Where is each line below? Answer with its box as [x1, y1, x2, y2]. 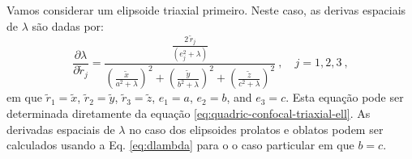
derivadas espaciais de [6, 120, 115, 137]
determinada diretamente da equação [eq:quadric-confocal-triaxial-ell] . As [6, 104, 371, 121]
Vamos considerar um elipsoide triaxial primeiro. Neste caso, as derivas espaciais [6, 2, 406, 18]
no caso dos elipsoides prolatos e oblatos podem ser [129, 120, 384, 137]
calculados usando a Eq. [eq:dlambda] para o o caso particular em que [6, 136, 354, 153]
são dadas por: [32, 17, 104, 34]
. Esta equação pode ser [285, 89, 404, 106]
